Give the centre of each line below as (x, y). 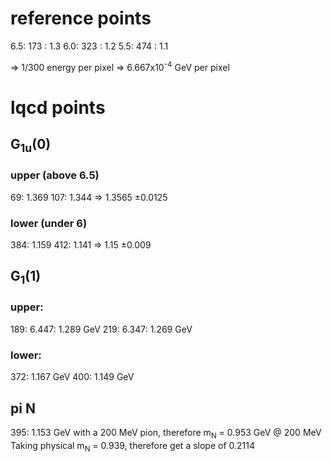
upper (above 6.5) (55, 175)
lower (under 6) (49, 223)
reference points (81, 18)
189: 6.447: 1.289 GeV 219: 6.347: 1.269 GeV (101, 329)
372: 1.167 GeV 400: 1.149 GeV (72, 377)
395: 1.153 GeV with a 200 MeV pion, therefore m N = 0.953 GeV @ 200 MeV (166, 433)
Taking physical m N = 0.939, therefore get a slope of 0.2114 (133, 446)
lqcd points (58, 107)
